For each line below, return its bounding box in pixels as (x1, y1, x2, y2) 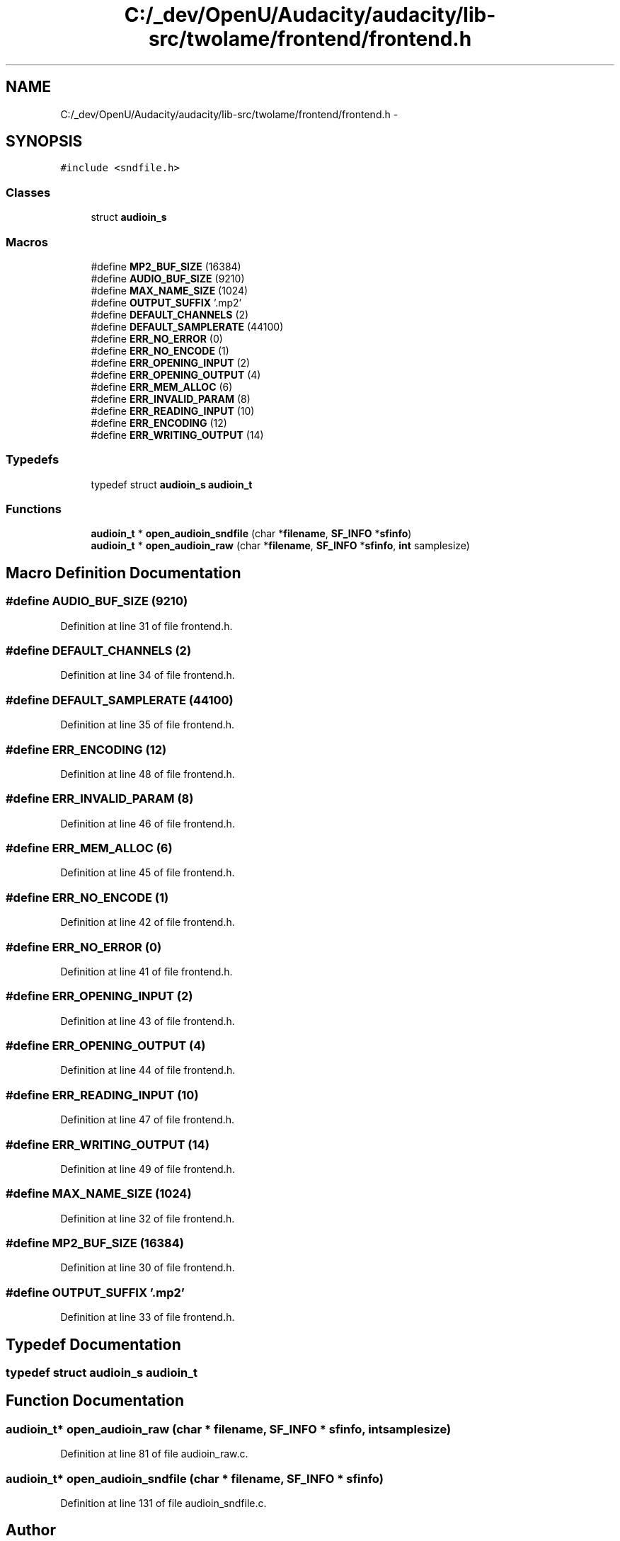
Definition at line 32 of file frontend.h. (60, 1212, 235, 1225)
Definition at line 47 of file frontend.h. (60, 1113, 235, 1126)
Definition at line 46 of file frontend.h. (60, 817, 235, 830)
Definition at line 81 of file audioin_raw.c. (60, 1448, 248, 1460)
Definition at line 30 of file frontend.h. (60, 1261, 235, 1274)
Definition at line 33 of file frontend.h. (60, 1311, 235, 1324)
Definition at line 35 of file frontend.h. (60, 718, 235, 731)
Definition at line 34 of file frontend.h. (60, 669, 235, 682)
